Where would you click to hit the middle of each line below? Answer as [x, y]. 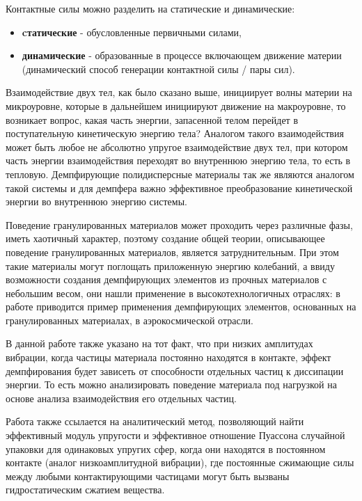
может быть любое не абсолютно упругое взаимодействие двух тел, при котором [177, 146]
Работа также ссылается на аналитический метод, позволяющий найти [155, 421]
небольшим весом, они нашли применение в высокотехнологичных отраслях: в [173, 293]
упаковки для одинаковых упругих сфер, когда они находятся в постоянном [166, 448]
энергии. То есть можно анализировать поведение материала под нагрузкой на [171, 384]
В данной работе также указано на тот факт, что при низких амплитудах [159, 343]
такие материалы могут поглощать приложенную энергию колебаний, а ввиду [170, 265]
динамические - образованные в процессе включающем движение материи [182, 55]
